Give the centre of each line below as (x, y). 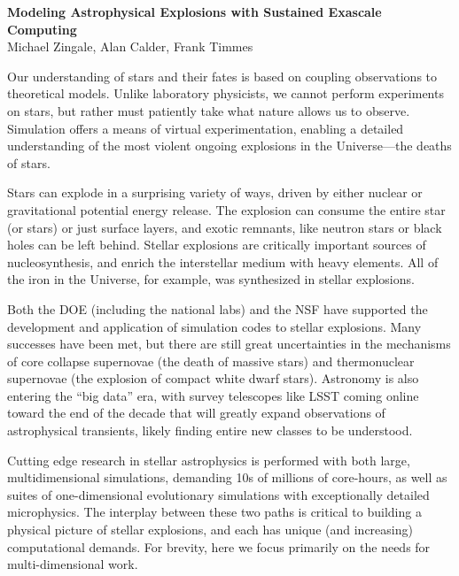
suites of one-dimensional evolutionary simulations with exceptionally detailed (218, 494)
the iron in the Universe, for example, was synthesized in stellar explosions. (211, 279)
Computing (42, 29)
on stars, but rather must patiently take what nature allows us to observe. (209, 110)
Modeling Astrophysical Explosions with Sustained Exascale (194, 12)
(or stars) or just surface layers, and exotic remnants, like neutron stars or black (225, 227)
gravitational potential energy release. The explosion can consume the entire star (226, 209)
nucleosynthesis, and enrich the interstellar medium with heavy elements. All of (223, 261)
